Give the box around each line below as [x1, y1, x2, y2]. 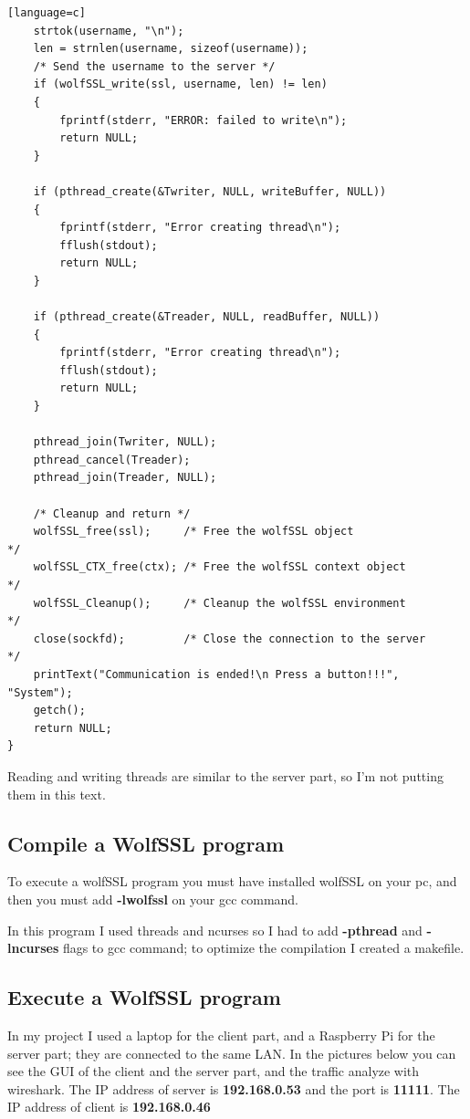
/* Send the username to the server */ [33, 59, 276, 73]
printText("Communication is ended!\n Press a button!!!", [33, 667, 400, 681]
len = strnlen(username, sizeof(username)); [33, 42, 308, 56]
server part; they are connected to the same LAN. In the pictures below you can [7, 1043, 456, 1062]
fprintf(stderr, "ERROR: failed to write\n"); [59, 113, 348, 127]
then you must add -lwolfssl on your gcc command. [7, 889, 299, 908]
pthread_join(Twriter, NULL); [33, 435, 217, 449]
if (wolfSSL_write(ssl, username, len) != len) [33, 78, 328, 91]
